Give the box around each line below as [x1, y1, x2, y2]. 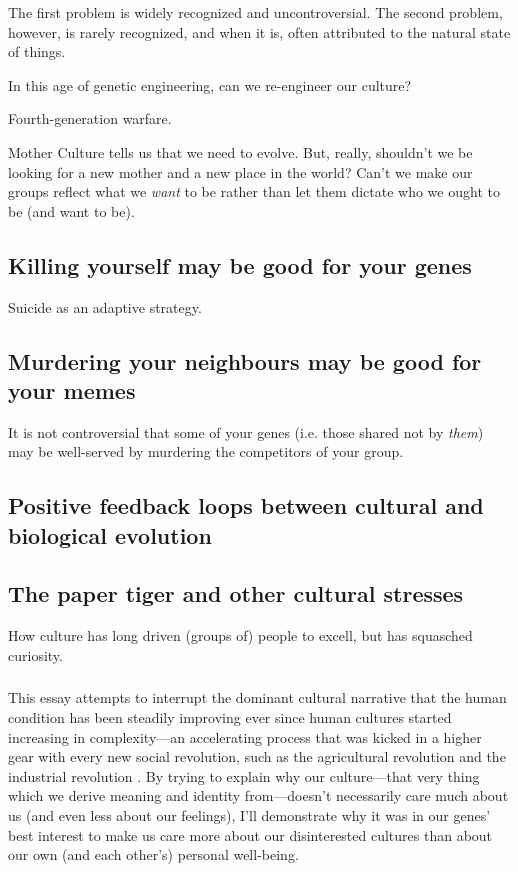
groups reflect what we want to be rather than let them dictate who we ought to [8, 181, 500, 202]
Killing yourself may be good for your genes [8, 249, 472, 280]
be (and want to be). [8, 200, 135, 221]
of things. [8, 41, 66, 62]
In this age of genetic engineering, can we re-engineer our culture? [8, 74, 412, 95]
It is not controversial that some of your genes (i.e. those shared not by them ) [8, 421, 484, 442]
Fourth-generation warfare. [8, 108, 172, 129]
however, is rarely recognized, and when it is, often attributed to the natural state [8, 21, 511, 42]
